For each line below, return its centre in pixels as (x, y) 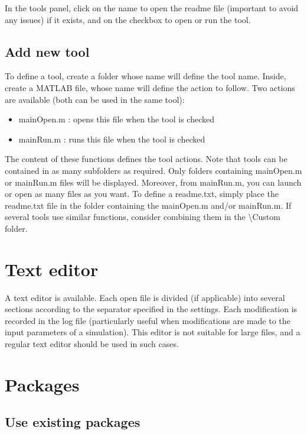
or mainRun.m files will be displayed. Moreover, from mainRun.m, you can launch (153, 182)
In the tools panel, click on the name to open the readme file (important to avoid (152, 8)
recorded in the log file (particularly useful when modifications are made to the (148, 320)
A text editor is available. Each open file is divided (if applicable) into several (145, 297)
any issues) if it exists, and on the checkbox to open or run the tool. (128, 19)
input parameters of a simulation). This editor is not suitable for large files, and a (153, 332)
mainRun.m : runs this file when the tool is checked (112, 139)
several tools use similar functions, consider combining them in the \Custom (143, 217)
